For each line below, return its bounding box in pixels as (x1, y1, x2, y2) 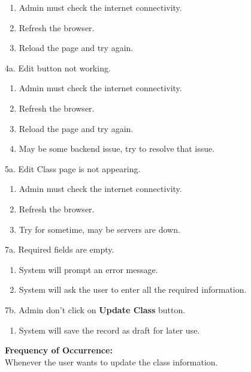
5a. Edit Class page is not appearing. (5, 162, 141, 175)
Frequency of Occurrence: (5, 344, 113, 356)
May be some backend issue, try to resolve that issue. (19, 142, 215, 155)
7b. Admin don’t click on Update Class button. (5, 303, 186, 316)
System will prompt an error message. (19, 263, 158, 275)
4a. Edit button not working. (5, 61, 111, 74)
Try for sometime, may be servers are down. (19, 223, 180, 235)
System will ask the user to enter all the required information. (19, 283, 247, 296)
